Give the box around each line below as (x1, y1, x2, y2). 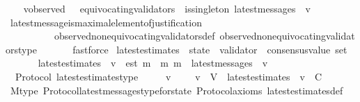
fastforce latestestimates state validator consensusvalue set (72, 42, 347, 56)
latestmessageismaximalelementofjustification (10, 15, 202, 29)
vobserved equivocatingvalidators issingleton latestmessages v (23, 1, 311, 15)
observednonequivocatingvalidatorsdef (54, 28, 215, 43)
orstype (6, 42, 37, 56)
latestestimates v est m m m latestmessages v (38, 56, 268, 70)
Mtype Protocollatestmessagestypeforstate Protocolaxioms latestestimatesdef (10, 83, 343, 97)
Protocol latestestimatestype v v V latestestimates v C (15, 69, 322, 83)
